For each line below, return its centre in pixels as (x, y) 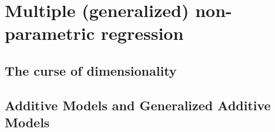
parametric (50, 33)
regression (142, 33)
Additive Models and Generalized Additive (138, 105)
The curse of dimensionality (91, 70)
